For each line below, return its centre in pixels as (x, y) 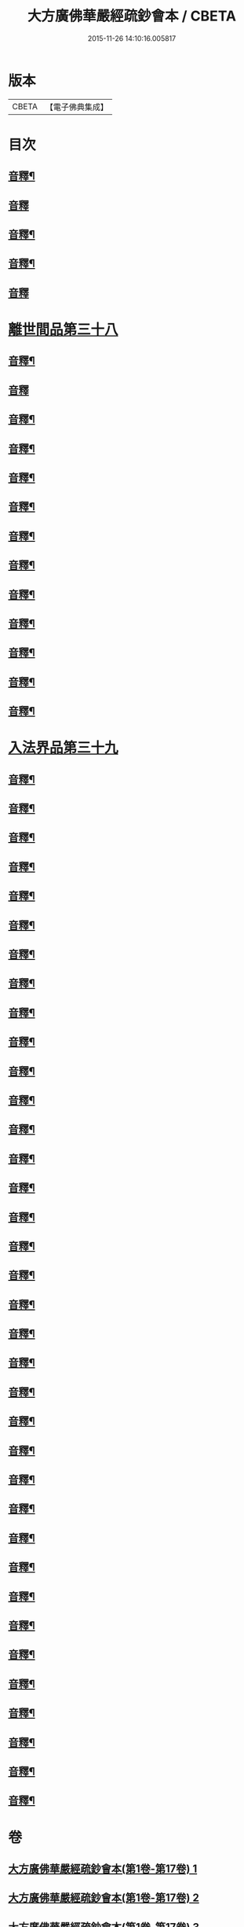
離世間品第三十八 (64, 330)
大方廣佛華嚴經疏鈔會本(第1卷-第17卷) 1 (103, 1868)
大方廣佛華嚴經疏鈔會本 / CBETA (132, 16)
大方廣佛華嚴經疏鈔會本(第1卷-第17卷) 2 (104, 1898)
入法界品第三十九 (64, 748)
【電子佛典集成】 (76, 107)
